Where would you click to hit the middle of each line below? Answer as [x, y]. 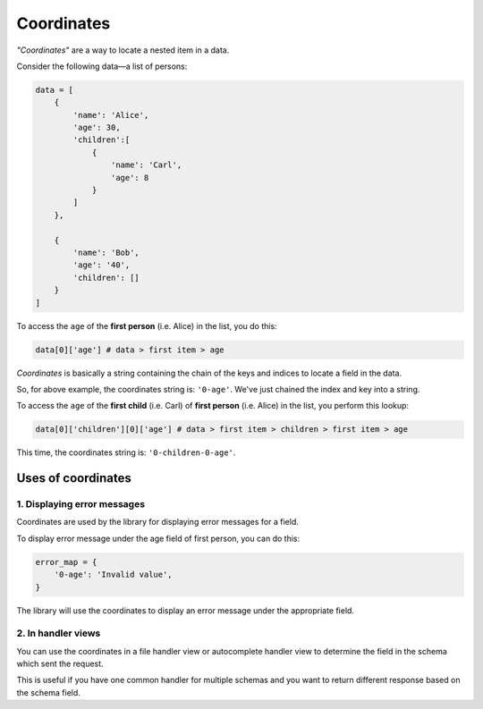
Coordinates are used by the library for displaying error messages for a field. [157, 522]
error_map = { [66, 562]
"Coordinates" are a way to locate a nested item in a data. [123, 50]
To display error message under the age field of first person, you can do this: [158, 538]
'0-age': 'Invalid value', [114, 575]
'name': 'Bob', [106, 253]
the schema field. [48, 692]
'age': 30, [97, 128]
